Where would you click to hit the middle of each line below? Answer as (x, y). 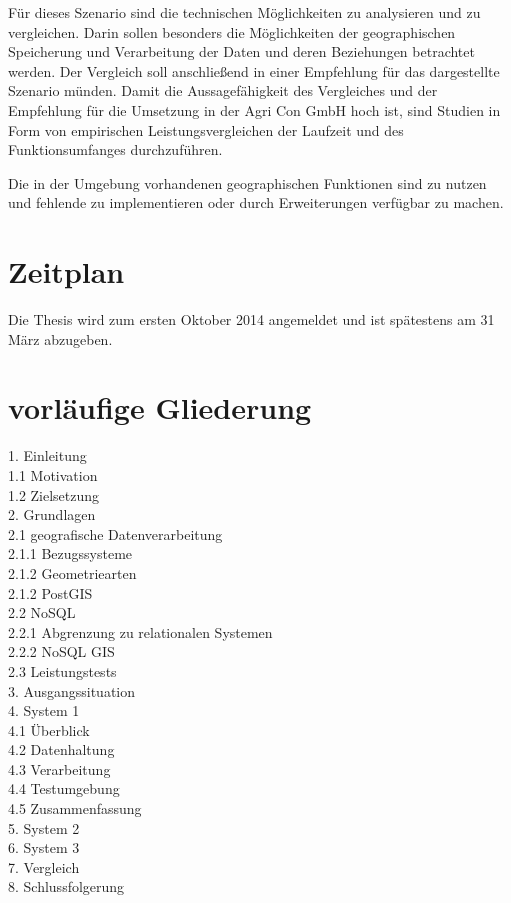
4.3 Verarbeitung (59, 768)
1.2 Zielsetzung (54, 494)
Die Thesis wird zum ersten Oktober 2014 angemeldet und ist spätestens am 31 (251, 319)
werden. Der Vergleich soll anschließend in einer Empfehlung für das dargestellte (254, 70)
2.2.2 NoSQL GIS (61, 651)
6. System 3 (44, 847)
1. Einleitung (47, 455)
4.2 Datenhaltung (61, 749)
